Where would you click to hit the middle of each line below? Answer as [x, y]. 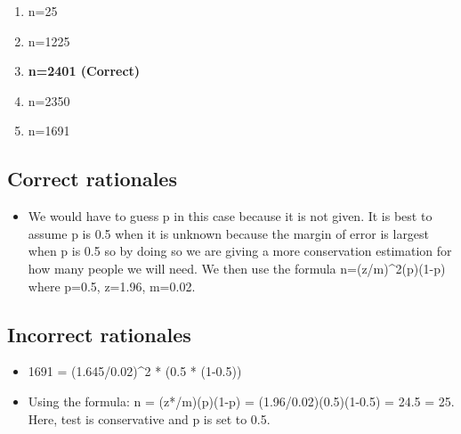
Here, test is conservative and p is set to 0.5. [149, 418]
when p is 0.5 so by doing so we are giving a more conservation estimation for [240, 251]
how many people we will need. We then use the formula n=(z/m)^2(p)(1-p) [237, 268]
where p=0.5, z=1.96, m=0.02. [112, 286]
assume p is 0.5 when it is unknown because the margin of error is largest [229, 233]
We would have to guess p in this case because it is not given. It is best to [230, 216]
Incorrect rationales [99, 334]
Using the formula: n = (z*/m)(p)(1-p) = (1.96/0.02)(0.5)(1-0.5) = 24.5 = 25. [241, 401]
